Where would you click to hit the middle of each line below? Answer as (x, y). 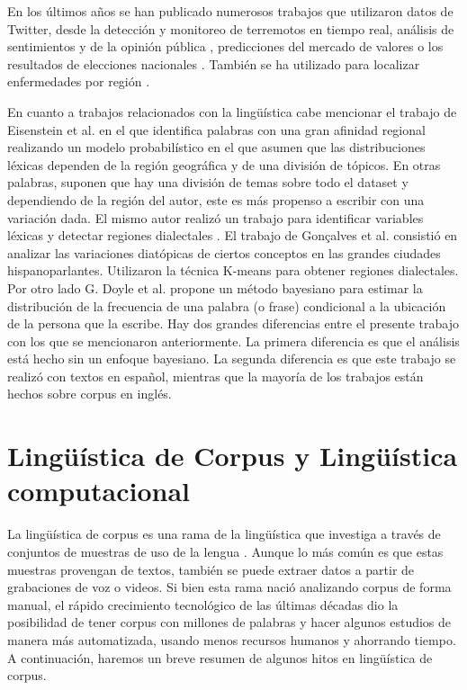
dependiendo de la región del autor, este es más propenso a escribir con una (216, 199)
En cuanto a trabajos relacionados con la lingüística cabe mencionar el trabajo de (232, 111)
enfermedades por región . (79, 81)
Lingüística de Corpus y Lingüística (233, 456)
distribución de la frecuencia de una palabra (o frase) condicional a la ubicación (227, 305)
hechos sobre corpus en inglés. (90, 394)
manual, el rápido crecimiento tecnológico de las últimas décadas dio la (203, 604)
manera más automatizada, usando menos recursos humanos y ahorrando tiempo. (232, 639)
